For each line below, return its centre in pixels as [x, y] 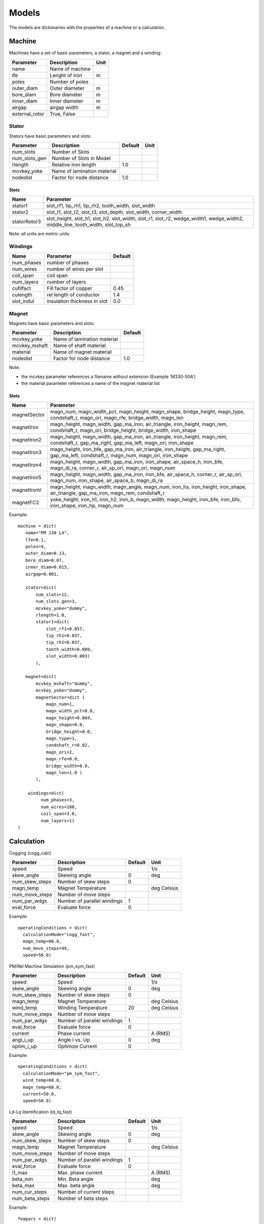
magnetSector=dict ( [60, 697]
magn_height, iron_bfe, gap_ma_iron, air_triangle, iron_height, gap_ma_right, [138, 449]
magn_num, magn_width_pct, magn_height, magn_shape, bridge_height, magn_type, [147, 412]
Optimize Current [77, 1046]
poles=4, [36, 547]
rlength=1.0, [51, 615]
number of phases [68, 263]
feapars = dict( [37, 1219]
